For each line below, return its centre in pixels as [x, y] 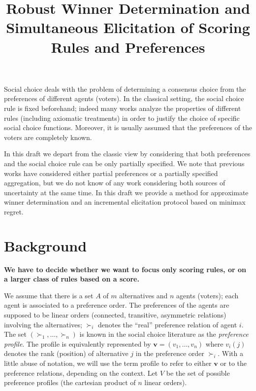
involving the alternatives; [43, 324]
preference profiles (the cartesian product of [70, 382]
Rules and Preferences [128, 47]
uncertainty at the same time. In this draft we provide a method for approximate [126, 192]
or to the [234, 363]
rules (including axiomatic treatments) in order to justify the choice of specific [122, 118]
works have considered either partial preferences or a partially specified [111, 173]
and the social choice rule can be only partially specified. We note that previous [124, 163]
